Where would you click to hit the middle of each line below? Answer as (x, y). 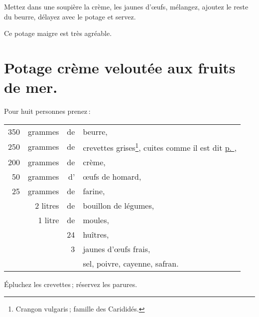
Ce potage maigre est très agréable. (58, 33)
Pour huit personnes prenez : (47, 111)
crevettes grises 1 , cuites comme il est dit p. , (160, 147)
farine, (94, 191)
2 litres (47, 206)
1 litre (49, 220)
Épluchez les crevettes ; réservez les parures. (71, 284)
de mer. (31, 87)
